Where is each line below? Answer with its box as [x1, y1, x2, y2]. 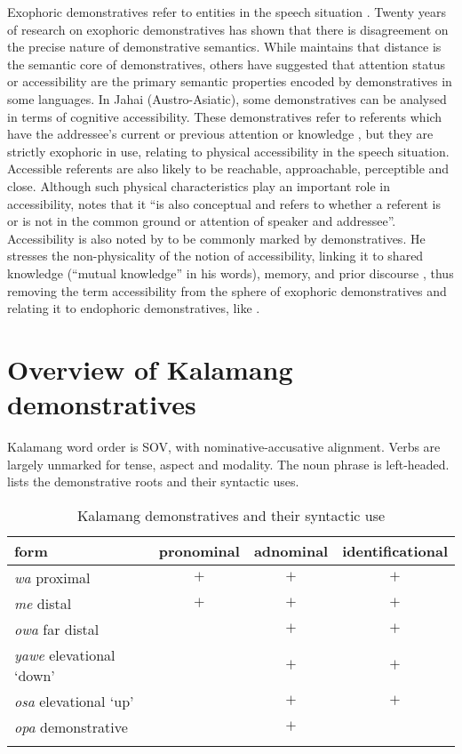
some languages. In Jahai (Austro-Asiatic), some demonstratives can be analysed [7, 89, 447, 108]
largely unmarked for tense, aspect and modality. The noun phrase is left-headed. [7, 454, 450, 473]
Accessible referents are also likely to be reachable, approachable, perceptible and [7, 159, 450, 178]
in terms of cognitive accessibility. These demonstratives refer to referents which [7, 107, 442, 125]
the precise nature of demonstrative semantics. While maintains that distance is [7, 37, 442, 56]
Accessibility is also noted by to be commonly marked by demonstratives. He [7, 229, 426, 247]
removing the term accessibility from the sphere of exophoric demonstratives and [7, 281, 447, 300]
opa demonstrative [14, 716, 128, 737]
